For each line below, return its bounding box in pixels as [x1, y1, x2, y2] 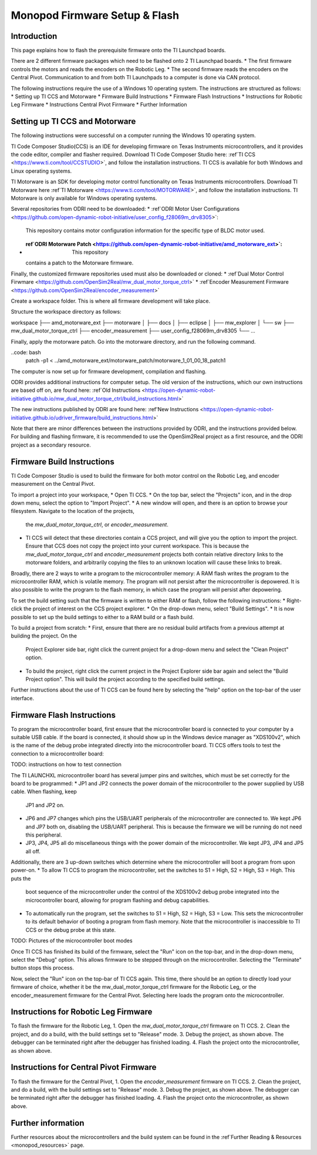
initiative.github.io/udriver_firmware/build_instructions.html [11, 414, 153, 421]
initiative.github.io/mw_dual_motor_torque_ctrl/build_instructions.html [11, 395, 178, 402]
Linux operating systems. [11, 167, 72, 174]
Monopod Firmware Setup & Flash [11, 9, 179, 22]
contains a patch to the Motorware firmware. [25, 259, 134, 267]
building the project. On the [11, 632, 77, 640]
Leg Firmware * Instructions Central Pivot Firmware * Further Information [11, 101, 187, 108]
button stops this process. [11, 964, 75, 972]
